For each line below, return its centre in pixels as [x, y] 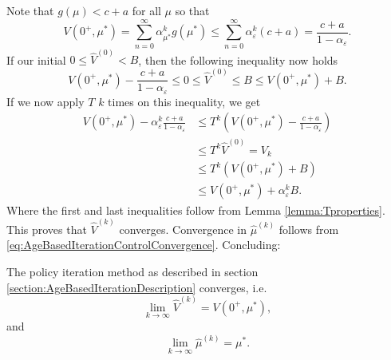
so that [192, 10]
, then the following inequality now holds [238, 59]
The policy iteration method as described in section [132, 271]
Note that [30, 10]
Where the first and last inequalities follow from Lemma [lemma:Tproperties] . [196, 210]
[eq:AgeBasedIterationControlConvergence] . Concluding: [144, 245]
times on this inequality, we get [184, 101]
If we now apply [45, 101]
